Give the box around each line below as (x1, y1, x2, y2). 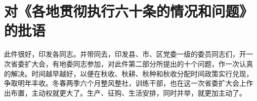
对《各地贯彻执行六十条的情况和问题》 (4, 1, 254, 21)
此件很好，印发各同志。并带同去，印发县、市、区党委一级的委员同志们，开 (4, 49, 246, 59)
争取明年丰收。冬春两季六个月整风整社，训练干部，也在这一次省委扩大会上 (4, 78, 246, 88)
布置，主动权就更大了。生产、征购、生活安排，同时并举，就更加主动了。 (10, 87, 246, 98)
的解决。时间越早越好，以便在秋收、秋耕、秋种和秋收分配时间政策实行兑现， (4, 68, 253, 78)
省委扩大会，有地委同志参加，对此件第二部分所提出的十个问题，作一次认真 (10, 58, 253, 68)
